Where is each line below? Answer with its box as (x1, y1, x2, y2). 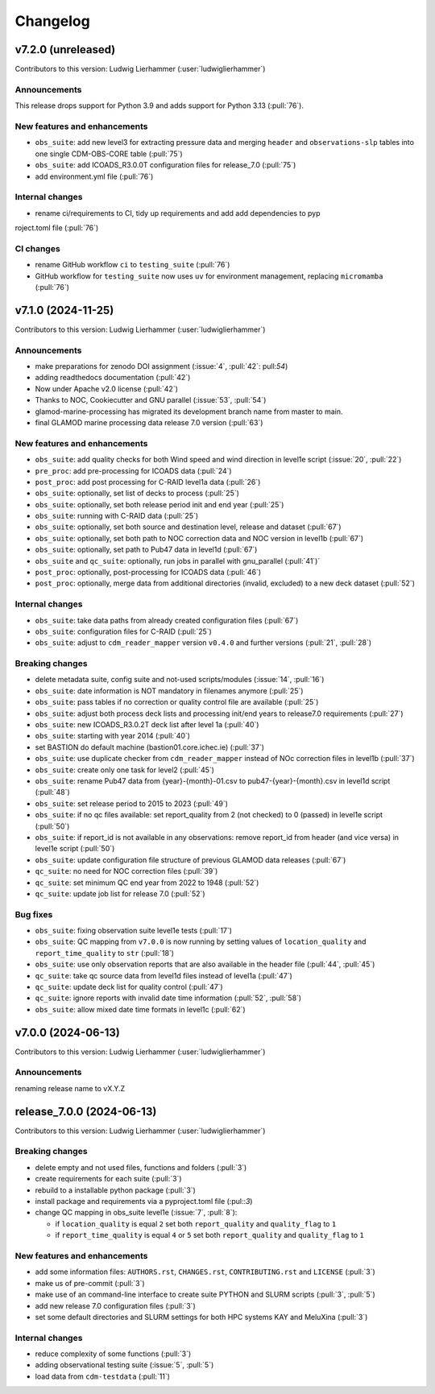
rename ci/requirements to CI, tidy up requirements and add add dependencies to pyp (35, 208, 321, 217)
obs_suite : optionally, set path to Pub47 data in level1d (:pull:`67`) (35, 544, 258, 555)
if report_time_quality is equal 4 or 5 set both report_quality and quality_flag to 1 (55, 1231, 364, 1240)
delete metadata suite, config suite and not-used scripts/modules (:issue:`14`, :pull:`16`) (35, 675, 325, 685)
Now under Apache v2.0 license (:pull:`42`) (35, 383, 179, 394)
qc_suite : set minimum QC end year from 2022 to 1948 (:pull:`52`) (35, 878, 259, 887)
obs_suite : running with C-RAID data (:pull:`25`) (35, 511, 199, 521)
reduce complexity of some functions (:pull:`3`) (35, 1349, 192, 1359)
